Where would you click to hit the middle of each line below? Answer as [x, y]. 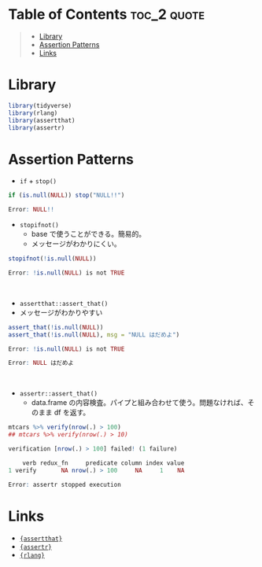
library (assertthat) [42, 120]
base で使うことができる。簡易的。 [89, 234]
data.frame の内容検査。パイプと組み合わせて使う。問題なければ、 [139, 403]
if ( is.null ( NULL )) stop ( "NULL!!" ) [66, 195]
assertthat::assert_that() [64, 304]
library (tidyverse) [40, 105]
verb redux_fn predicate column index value [103, 463]
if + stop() [38, 181]
